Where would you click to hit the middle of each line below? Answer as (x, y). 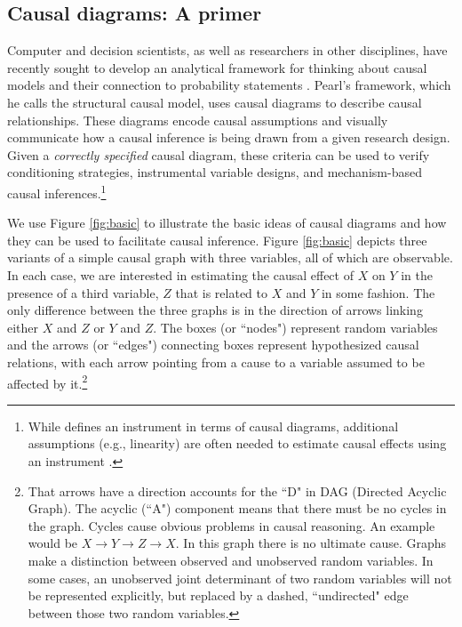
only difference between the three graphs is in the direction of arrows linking (215, 310)
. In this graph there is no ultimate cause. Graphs (311, 543)
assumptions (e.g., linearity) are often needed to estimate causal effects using (237, 443)
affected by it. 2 (48, 382)
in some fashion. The (378, 292)
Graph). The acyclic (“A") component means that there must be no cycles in (237, 508)
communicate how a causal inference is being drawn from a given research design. (229, 137)
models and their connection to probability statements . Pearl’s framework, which (229, 85)
